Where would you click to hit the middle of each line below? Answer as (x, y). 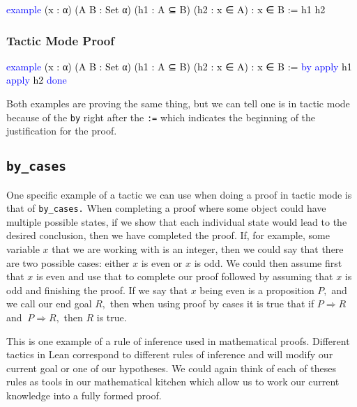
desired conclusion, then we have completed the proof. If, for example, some (168, 235)
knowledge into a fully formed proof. (84, 395)
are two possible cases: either (68, 262)
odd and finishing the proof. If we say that (97, 290)
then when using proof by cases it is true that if (212, 304)
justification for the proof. (62, 131)
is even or (162, 262)
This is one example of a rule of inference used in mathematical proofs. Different (178, 340)
